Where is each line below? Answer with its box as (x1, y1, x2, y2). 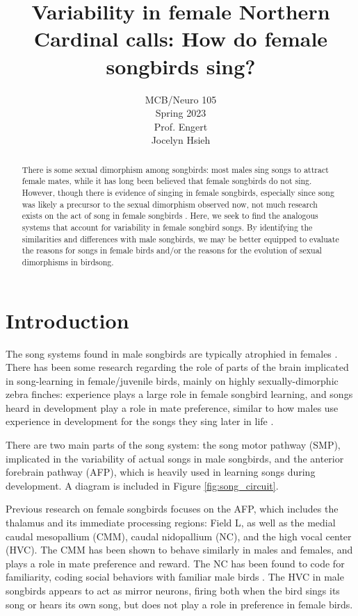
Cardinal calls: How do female (33, 24, 328, 53)
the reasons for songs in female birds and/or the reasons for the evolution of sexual (22, 244, 322, 256)
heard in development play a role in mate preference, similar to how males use (6, 400, 339, 415)
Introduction (6, 306, 129, 334)
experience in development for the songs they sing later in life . (6, 414, 274, 428)
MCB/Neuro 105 (145, 92, 217, 106)
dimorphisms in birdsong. (22, 256, 114, 267)
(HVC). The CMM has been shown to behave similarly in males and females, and (6, 542, 353, 557)
